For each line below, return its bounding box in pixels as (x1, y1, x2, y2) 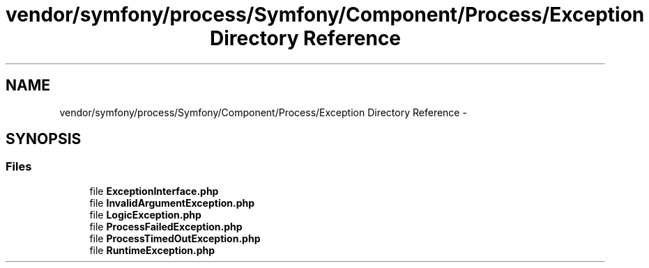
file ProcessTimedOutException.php (89, 232, 261, 244)
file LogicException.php (89, 208, 201, 221)
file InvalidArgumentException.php (89, 196, 255, 209)
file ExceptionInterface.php (89, 184, 219, 197)
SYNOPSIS (6, 130, 82, 148)
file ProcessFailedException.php (89, 220, 243, 232)
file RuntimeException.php (89, 244, 215, 256)
